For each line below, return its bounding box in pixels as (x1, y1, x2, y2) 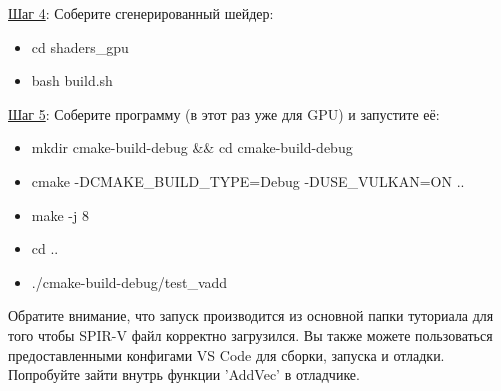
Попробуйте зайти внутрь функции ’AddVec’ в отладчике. (8, 364, 360, 385)
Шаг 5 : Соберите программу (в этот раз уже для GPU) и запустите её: (8, 103, 440, 124)
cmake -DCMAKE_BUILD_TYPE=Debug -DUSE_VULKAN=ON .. (31, 170, 465, 191)
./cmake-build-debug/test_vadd (31, 271, 228, 292)
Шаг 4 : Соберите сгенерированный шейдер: (8, 3, 274, 23)
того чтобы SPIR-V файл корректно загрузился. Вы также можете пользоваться (8, 324, 493, 345)
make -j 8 (31, 204, 89, 225)
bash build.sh (31, 70, 113, 91)
